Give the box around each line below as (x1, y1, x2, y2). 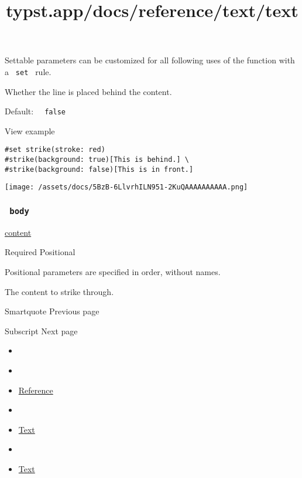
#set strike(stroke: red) (5, 145, 105, 154)
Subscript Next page (5, 324, 78, 337)
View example (5, 124, 55, 137)
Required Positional (5, 246, 75, 258)
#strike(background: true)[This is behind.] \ (5, 155, 189, 164)
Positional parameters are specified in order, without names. (5, 266, 221, 278)
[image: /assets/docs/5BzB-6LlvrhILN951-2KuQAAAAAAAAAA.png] (5, 183, 248, 192)
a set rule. (5, 65, 52, 77)
